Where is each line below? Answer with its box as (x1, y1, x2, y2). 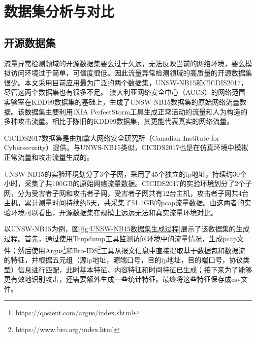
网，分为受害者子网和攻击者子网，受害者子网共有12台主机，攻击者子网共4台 (4, 188, 249, 198)
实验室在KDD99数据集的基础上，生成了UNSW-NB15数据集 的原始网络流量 (4, 96, 240, 107)
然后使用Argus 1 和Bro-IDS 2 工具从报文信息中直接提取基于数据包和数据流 (17, 243, 246, 255)
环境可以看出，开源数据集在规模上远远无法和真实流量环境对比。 (10, 207, 218, 217)
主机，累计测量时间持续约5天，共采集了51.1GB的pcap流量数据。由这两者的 (4, 197, 244, 208)
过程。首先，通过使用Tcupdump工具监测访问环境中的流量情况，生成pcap (4, 233, 237, 244)
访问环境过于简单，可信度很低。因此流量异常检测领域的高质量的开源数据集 (10, 68, 252, 78)
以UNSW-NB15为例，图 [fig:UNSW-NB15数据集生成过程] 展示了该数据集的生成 (4, 224, 250, 234)
